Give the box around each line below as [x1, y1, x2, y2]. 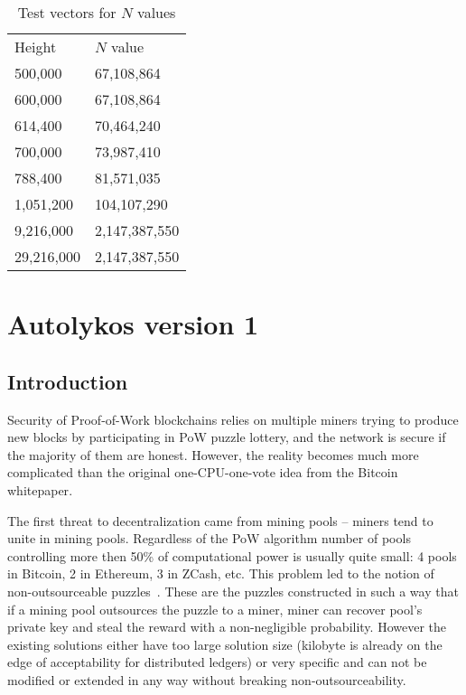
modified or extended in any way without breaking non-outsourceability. [7, 670, 406, 689]
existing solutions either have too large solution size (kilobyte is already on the [7, 634, 443, 653]
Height [14, 36, 57, 57]
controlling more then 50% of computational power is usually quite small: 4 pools [7, 546, 457, 565]
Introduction [7, 367, 128, 395]
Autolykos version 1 [7, 305, 259, 343]
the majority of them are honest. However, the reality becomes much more [7, 445, 419, 464]
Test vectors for [17, 2, 116, 23]
